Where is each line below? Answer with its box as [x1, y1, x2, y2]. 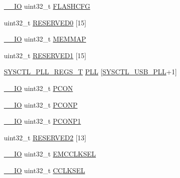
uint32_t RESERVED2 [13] [4, 132, 87, 142]
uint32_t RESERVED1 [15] [4, 50, 87, 60]
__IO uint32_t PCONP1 [4, 116, 81, 126]
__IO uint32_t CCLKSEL [4, 165, 85, 175]
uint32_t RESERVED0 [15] [4, 17, 87, 27]
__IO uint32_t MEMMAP [4, 34, 86, 44]
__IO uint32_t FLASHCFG [4, 1, 90, 11]
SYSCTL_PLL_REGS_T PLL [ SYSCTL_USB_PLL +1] [4, 67, 177, 77]
